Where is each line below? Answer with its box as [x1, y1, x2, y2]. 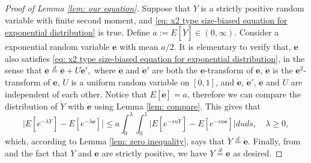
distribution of [5, 99, 58, 112]
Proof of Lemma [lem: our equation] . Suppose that [5, 2, 190, 14]
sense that [5, 64, 42, 76]
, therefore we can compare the [187, 87, 301, 100]
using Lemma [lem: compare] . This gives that [94, 99, 261, 112]
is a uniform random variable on [71, 75, 190, 88]
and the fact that [5, 147, 68, 159]
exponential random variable [5, 40, 110, 53]
